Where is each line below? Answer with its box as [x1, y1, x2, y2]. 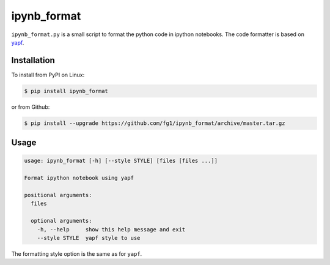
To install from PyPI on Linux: [11, 71, 85, 78]
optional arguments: [31, 217, 92, 225]
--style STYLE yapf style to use [37, 234, 141, 241]
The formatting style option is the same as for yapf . [11, 250, 142, 257]
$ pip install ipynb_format [24, 88, 108, 94]
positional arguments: [24, 192, 92, 198]
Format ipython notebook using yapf [24, 174, 134, 182]
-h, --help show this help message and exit [37, 226, 186, 233]
